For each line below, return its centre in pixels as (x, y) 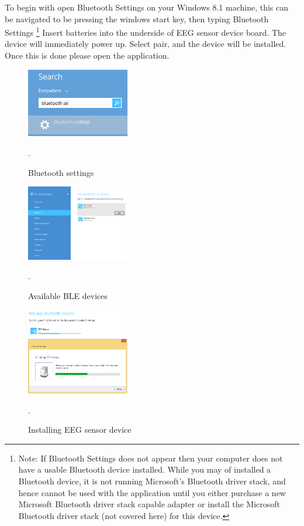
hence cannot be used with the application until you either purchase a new (152, 492)
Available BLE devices (68, 296)
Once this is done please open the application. (87, 55)
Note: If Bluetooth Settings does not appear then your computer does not (151, 458)
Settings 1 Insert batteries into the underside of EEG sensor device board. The (146, 31)
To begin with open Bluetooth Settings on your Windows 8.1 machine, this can (147, 7)
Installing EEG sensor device (80, 430)
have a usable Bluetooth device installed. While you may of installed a (145, 469)
